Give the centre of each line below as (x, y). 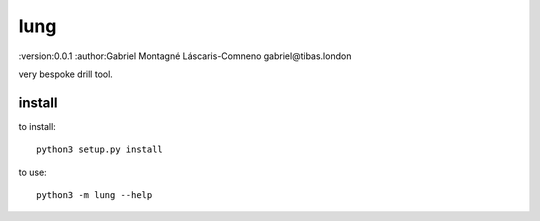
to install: (37, 126)
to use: (32, 172)
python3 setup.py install (100, 149)
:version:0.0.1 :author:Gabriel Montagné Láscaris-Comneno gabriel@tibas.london (185, 56)
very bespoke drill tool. (66, 74)
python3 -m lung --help (94, 195)
